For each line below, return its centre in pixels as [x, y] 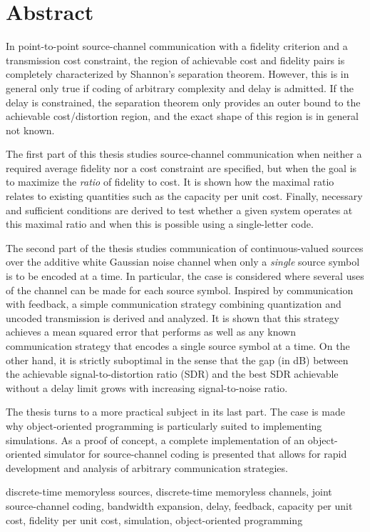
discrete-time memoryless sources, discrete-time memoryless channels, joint [169, 492]
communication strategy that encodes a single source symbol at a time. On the [178, 346]
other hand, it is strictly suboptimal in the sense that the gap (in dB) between [177, 360]
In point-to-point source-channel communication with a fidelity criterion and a [177, 46]
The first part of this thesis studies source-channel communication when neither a [184, 154]
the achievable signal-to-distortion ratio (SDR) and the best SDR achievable [172, 374]
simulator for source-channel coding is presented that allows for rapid [196, 454]
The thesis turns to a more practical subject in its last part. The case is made [175, 412]
